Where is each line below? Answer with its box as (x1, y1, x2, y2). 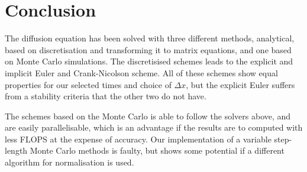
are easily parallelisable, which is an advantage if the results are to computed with (5, 121, 303, 134)
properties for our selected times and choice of (5, 78, 172, 90)
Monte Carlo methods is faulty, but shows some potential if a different (30, 144, 285, 157)
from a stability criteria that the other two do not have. (5, 90, 206, 102)
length (5, 144, 28, 157)
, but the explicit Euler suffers (186, 78, 295, 90)
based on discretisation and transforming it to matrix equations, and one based (5, 43, 292, 56)
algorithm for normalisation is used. (5, 156, 134, 168)
